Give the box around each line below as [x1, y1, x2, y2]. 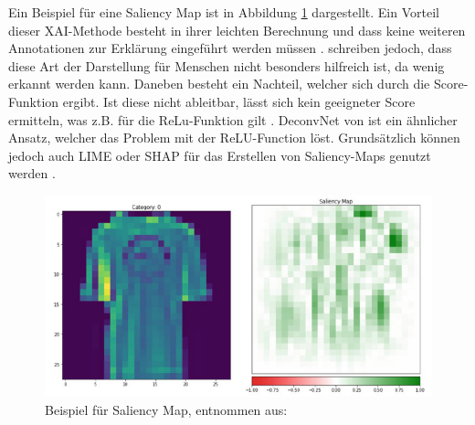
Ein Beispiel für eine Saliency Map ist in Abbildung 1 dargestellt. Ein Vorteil [8, 3, 439, 21]
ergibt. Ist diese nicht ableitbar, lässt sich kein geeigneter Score [62, 91, 416, 111]
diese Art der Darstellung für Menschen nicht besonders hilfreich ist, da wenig [8, 56, 445, 75]
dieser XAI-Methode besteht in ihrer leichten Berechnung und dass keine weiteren [8, 20, 466, 39]
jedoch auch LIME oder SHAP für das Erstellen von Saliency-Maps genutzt [8, 145, 431, 165]
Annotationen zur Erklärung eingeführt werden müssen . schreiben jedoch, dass [8, 38, 452, 58]
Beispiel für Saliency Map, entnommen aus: [45, 399, 288, 419]
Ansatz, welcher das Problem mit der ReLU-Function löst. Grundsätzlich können [8, 128, 460, 147]
